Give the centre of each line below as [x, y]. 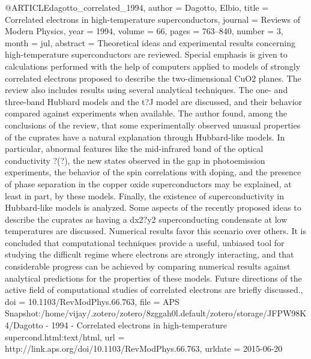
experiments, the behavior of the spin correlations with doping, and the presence [153, 172]
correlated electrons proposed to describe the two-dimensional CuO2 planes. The [153, 78]
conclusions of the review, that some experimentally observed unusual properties [153, 125]
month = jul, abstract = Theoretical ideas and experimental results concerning [150, 42]
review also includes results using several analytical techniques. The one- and [146, 90]
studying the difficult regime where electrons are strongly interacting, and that [149, 254]
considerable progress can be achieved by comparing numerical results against [148, 266]
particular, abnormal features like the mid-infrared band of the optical [134, 149]
